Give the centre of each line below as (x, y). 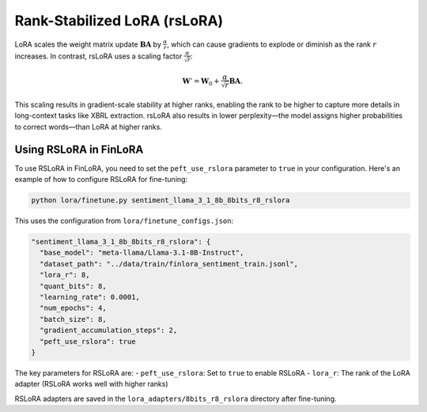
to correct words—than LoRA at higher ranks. (88, 127)
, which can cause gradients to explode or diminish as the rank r (272, 44)
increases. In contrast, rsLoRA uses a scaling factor (98, 56)
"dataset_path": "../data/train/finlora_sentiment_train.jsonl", (169, 264)
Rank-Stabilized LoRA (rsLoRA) (119, 21)
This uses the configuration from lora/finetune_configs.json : (124, 221)
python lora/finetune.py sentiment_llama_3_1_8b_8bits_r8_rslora (161, 200)
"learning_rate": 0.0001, (90, 297)
